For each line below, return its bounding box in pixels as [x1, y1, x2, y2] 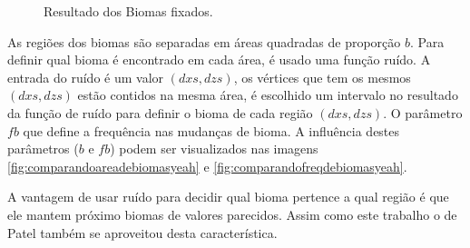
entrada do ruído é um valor [7, 67, 164, 86]
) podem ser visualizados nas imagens [110, 139, 318, 158]
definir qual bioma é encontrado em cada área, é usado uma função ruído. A [7, 50, 431, 69]
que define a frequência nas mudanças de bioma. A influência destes [23, 121, 400, 140]
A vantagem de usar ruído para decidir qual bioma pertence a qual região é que [7, 187, 449, 206]
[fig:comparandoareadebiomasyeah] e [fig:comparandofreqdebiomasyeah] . [7, 156, 407, 175]
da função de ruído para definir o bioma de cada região [7, 103, 313, 122]
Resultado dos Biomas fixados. [44, 2, 213, 20]
